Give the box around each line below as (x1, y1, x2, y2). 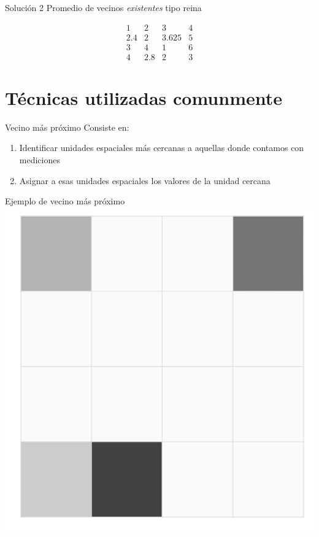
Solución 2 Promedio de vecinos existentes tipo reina (5, 1, 202, 14)
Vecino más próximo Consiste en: (5, 120, 129, 133)
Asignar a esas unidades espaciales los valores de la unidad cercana (19, 174, 271, 187)
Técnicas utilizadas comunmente (5, 85, 283, 110)
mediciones (19, 153, 60, 166)
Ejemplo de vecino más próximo (5, 195, 125, 207)
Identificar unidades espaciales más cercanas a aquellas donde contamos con (19, 141, 304, 154)
